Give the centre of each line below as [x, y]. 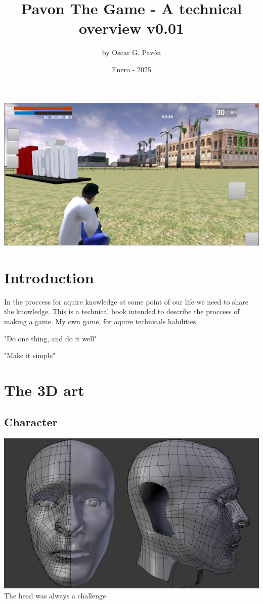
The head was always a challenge [55, 595]
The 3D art [44, 390]
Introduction [49, 277]
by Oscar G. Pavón [131, 52]
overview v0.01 [131, 28]
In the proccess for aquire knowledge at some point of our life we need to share [126, 301]
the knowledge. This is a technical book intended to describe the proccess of [122, 311]
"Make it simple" [30, 355]
